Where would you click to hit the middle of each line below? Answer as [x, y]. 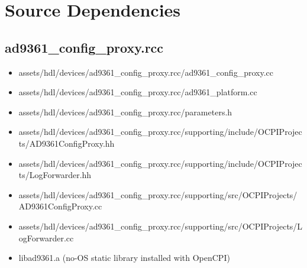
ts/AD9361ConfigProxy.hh [67, 143]
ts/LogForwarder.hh [55, 175]
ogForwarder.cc [46, 238]
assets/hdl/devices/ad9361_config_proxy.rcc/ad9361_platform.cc [138, 92]
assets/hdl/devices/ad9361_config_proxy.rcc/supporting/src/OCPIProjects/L [161, 226]
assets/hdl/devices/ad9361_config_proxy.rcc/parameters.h [125, 112]
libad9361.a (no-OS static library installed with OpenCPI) [124, 258]
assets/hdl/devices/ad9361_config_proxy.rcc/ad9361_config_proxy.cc [146, 72]
